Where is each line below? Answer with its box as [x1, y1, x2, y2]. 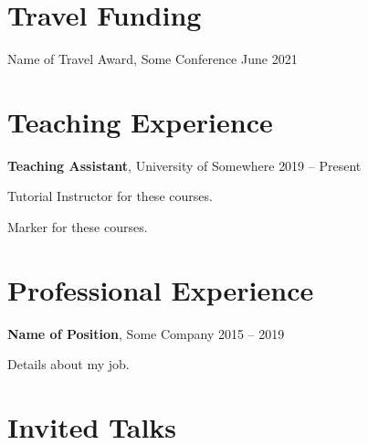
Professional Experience [7, 270, 314, 308]
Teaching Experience [7, 102, 273, 140]
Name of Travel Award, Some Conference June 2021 [7, 49, 298, 69]
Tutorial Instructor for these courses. [7, 186, 213, 206]
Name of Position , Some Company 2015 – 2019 [7, 323, 285, 343]
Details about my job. [7, 355, 130, 374]
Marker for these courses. [7, 217, 148, 237]
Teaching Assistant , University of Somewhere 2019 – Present [7, 155, 362, 175]
